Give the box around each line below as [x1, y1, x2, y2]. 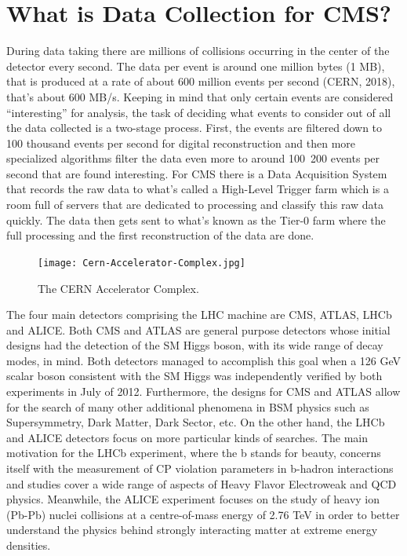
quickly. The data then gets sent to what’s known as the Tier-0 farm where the [6, 211, 386, 228]
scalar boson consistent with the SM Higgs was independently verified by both [6, 368, 383, 384]
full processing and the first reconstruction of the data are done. [6, 227, 314, 243]
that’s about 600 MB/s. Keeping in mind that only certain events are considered [6, 88, 394, 104]
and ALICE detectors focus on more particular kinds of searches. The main [6, 429, 369, 445]
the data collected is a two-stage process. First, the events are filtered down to [6, 119, 383, 136]
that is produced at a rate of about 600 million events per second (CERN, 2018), [6, 73, 395, 90]
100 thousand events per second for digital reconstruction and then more [6, 134, 356, 151]
